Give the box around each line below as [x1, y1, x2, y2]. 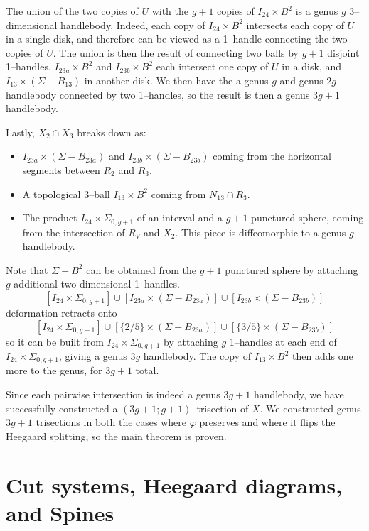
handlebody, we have [253, 387, 344, 402]
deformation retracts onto [6, 305, 117, 319]
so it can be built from [6, 334, 104, 349]
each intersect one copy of [156, 59, 269, 74]
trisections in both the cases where [36, 415, 186, 429]
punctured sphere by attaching [225, 262, 358, 277]
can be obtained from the [86, 262, 197, 277]
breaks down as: [77, 124, 146, 139]
